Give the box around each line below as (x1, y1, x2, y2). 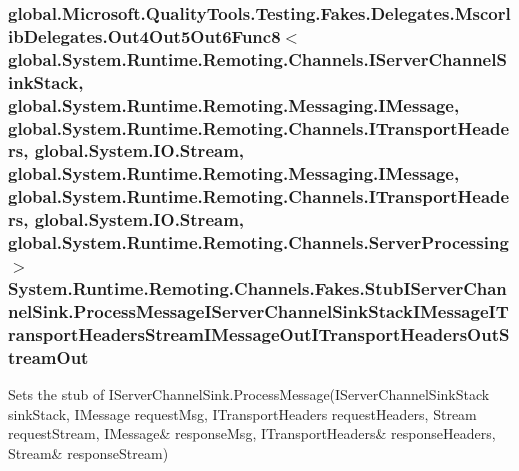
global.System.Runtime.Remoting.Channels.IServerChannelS (8, 46, 507, 71)
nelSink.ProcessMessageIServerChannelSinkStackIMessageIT (8, 298, 509, 323)
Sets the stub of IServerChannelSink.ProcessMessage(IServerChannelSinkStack (8, 384, 490, 405)
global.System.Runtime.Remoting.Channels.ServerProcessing (8, 230, 509, 255)
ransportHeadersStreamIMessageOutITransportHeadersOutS (8, 321, 510, 346)
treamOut (8, 344, 89, 369)
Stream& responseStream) (8, 442, 169, 463)
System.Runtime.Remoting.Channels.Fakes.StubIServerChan (8, 275, 507, 300)
